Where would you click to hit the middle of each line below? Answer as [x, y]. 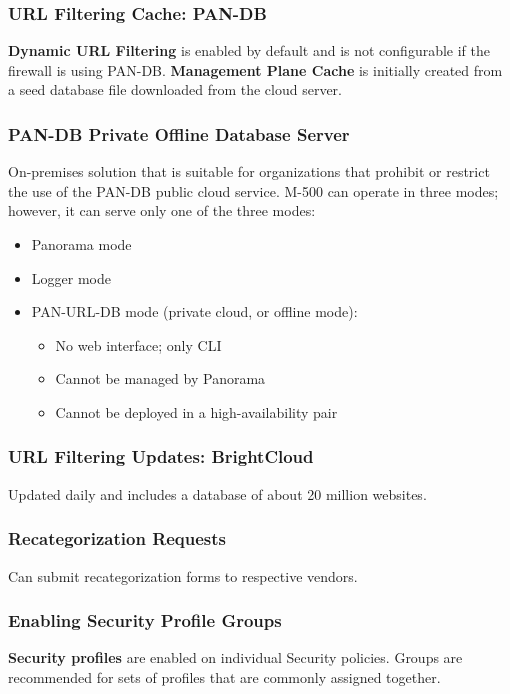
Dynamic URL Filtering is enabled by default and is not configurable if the [249, 50]
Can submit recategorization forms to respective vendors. [183, 575]
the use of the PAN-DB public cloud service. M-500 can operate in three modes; [253, 190]
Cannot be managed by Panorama [160, 378]
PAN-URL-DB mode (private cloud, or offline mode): [194, 311]
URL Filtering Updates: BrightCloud [161, 456]
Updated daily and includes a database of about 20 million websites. [217, 493]
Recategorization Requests [117, 538]
